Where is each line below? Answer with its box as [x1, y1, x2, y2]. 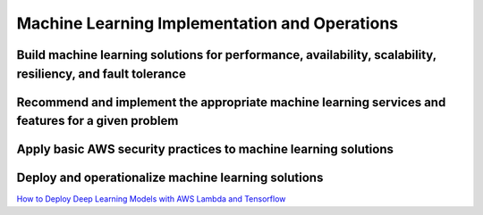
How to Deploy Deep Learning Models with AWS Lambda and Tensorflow [16, 194, 286, 204]
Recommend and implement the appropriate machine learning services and [16, 95, 446, 110]
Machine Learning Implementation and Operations [16, 13, 398, 33]
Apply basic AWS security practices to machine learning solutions [16, 142, 394, 157]
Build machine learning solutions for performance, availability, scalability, [16, 47, 437, 62]
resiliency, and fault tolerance [16, 66, 187, 81]
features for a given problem [16, 113, 179, 128]
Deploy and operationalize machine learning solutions [16, 170, 324, 186]
